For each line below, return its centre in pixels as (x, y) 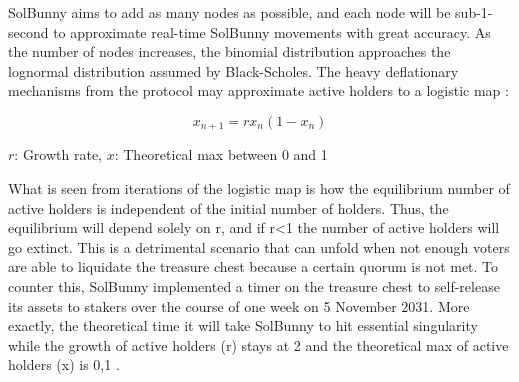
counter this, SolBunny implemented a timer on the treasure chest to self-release (254, 285)
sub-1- (474, 12)
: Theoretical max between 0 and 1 (221, 154)
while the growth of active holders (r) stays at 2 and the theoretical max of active (258, 344)
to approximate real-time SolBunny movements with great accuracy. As (272, 31)
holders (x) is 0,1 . (64, 364)
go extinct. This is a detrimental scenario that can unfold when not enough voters (259, 246)
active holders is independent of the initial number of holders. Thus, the (228, 207)
